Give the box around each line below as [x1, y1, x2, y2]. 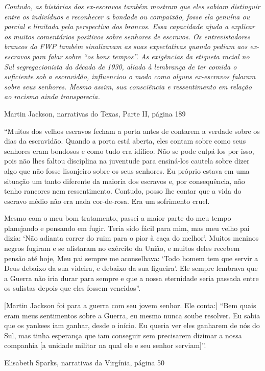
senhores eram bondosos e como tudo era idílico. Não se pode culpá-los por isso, [4, 145, 254, 156]
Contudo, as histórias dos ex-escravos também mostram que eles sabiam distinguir [4, 1, 260, 11]
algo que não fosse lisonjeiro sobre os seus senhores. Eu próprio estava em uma [4, 165, 250, 176]
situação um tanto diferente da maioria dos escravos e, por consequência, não [4, 175, 245, 186]
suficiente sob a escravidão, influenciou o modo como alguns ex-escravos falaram [4, 71, 256, 82]
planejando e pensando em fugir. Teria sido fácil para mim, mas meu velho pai [4, 222, 250, 233]
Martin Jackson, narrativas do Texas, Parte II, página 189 [4, 108, 186, 119]
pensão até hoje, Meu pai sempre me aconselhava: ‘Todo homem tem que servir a [4, 252, 258, 263]
